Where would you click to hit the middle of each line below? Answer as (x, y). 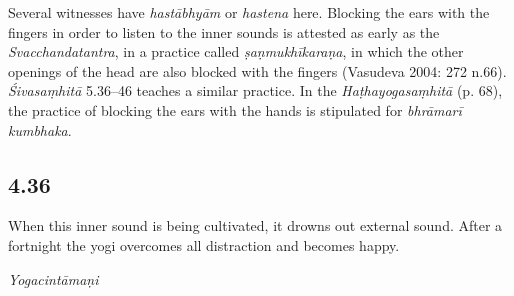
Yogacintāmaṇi (53, 278)
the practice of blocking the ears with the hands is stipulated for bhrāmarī (235, 109)
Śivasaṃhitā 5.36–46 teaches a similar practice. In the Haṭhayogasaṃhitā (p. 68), (255, 90)
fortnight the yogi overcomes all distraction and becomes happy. (204, 244)
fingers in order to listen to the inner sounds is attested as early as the (224, 31)
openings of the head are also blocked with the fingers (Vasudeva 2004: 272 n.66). (257, 70)
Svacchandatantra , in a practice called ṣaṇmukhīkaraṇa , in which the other (236, 51)
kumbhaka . (40, 129)
